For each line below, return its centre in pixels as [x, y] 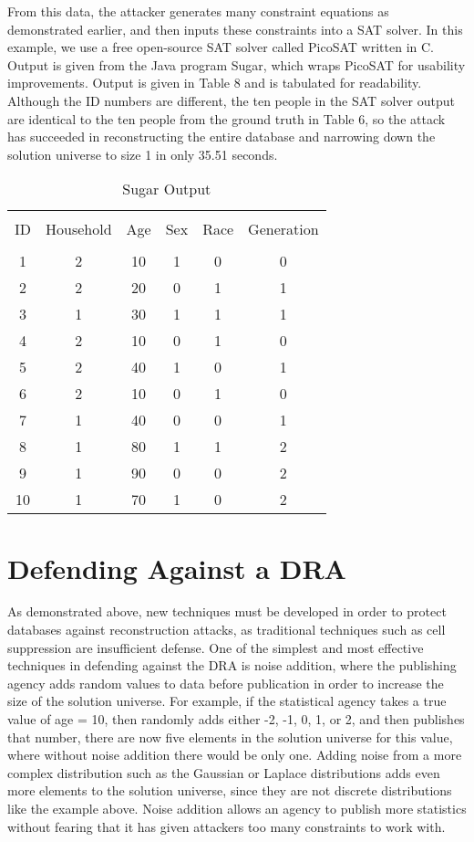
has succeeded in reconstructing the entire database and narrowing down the [222, 137]
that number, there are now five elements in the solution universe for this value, [230, 737]
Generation [283, 229]
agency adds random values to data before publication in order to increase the [226, 683]
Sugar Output [167, 189]
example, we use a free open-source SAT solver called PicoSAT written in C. [221, 47]
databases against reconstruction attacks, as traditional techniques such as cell [227, 630]
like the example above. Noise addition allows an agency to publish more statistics [237, 808]
